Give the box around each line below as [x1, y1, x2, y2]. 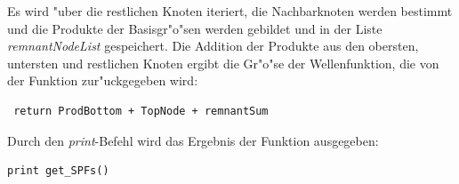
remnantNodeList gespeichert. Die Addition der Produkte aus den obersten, [7, 36, 419, 55]
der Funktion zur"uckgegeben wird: [7, 71, 198, 90]
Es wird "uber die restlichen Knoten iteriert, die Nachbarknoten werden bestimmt [7, 2, 453, 20]
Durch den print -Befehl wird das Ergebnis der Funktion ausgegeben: [7, 131, 379, 149]
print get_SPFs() [7, 164, 109, 178]
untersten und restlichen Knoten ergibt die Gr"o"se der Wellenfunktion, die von [7, 53, 439, 72]
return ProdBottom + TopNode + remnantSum [13, 104, 269, 117]
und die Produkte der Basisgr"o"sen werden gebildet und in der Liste [7, 19, 382, 37]
